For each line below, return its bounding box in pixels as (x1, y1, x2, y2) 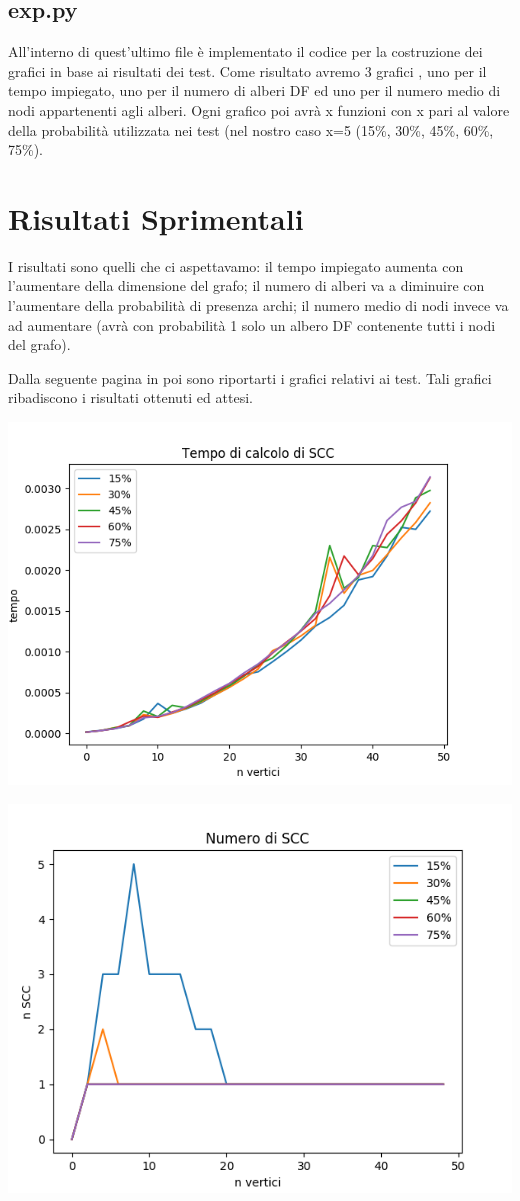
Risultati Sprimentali (8, 197, 304, 238)
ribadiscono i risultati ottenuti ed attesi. (8, 387, 253, 408)
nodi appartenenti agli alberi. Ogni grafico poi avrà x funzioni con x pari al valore (8, 99, 510, 120)
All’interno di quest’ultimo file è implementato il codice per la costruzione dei (8, 41, 483, 62)
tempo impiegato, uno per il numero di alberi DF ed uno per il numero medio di (8, 80, 501, 101)
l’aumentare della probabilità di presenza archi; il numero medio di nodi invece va (8, 295, 509, 316)
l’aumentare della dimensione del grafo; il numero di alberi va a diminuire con (8, 275, 485, 296)
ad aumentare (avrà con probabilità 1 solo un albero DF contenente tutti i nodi (8, 314, 496, 335)
